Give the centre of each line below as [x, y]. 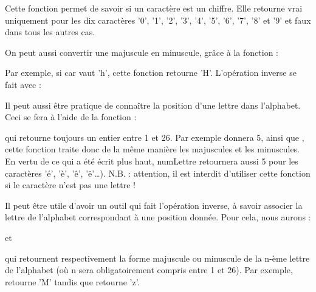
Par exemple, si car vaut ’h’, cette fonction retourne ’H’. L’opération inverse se [151, 73]
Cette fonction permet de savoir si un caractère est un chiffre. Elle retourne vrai [154, 8]
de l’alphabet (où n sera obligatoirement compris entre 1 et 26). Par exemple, [149, 270]
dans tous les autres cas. [50, 32]
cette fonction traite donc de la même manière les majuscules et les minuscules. [153, 149]
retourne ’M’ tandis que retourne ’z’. [72, 281]
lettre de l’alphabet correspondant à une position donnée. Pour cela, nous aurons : [158, 217]
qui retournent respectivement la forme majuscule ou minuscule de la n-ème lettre [157, 258]
